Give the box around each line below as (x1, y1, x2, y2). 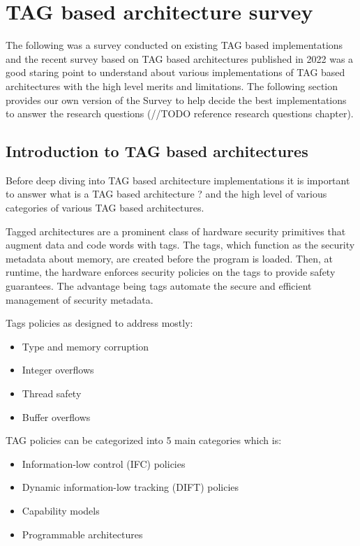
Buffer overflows (22, 409, 91, 424)
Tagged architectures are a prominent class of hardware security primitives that (6, 223, 346, 238)
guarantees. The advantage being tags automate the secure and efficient (6, 279, 312, 293)
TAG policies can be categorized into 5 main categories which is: (6, 433, 282, 448)
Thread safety (22, 386, 82, 401)
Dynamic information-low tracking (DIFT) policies (22, 480, 239, 494)
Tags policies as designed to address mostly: (6, 316, 193, 330)
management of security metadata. (6, 292, 153, 307)
